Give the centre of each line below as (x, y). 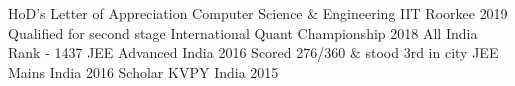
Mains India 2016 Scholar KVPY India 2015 (143, 71)
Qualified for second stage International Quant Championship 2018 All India (243, 32)
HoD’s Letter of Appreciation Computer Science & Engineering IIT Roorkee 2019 (258, 13)
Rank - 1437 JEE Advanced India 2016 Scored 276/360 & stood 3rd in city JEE (253, 52)
